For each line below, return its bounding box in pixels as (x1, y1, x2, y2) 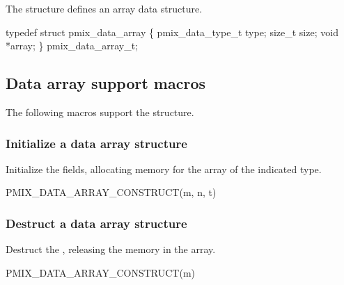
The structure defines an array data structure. (6, 1, 203, 15)
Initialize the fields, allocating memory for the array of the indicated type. (6, 161, 322, 176)
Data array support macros (6, 72, 206, 94)
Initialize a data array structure (6, 134, 187, 152)
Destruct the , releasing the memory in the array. (6, 242, 216, 256)
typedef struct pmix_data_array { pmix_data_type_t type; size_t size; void (6, 24, 338, 39)
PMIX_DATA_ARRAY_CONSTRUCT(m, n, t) (6, 185, 217, 199)
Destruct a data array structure (6, 214, 187, 231)
